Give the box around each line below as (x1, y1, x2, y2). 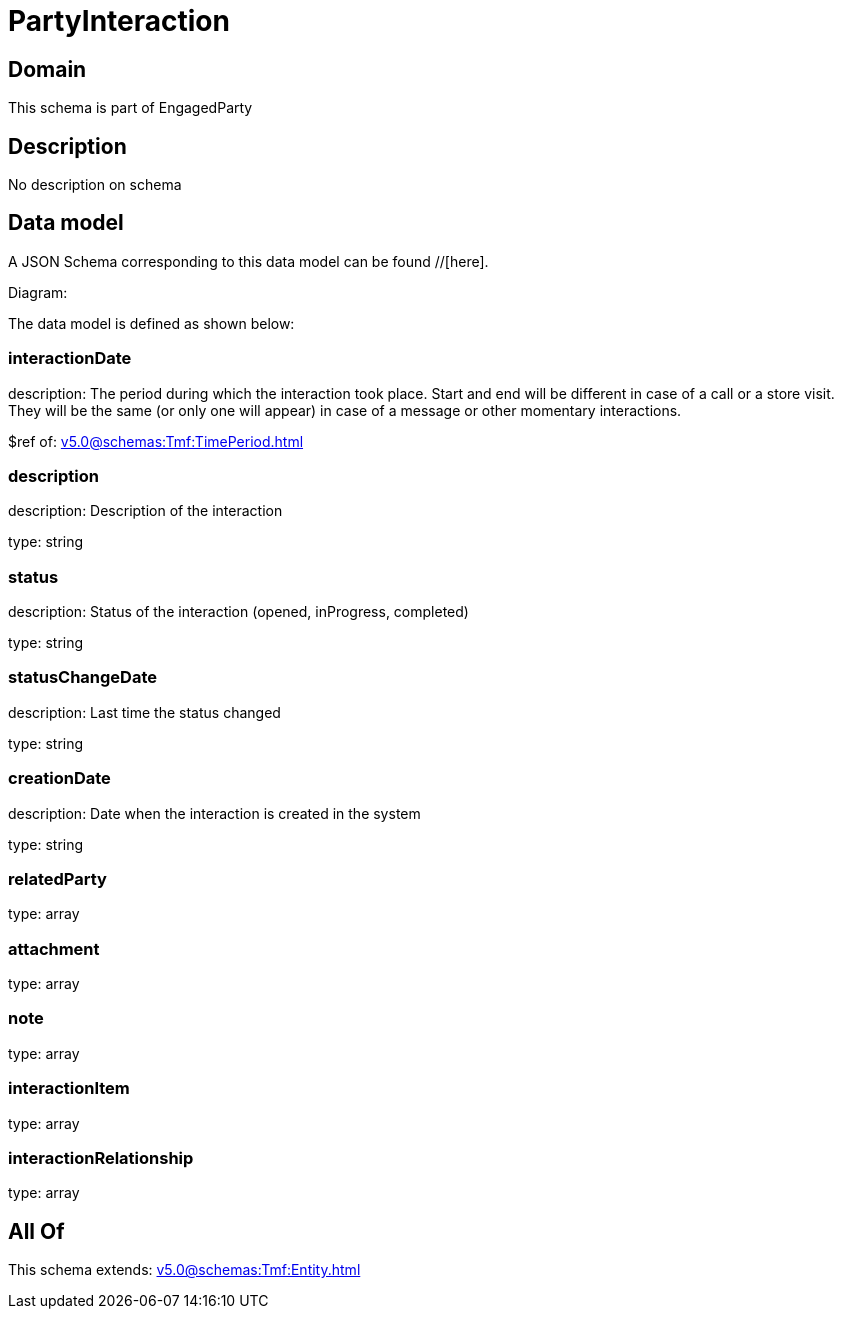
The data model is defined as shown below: (8, 314, 295, 332)
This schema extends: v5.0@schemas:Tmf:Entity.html (8, 1261, 361, 1279)
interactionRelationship (8, 1147, 194, 1168)
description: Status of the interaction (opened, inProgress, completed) (8, 603, 469, 621)
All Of (8, 1218, 65, 1244)
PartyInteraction (8, 4, 230, 38)
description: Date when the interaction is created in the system (8, 804, 421, 822)
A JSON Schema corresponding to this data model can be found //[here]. (8, 252, 489, 270)
